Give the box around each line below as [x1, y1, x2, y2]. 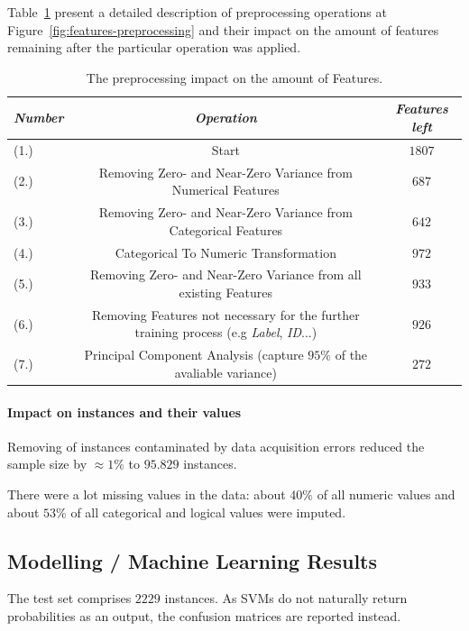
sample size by [7, 454, 87, 473]
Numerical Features [171, 180, 280, 199]
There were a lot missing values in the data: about [7, 484, 286, 503]
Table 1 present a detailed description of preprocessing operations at [7, 3, 387, 21]
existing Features [179, 282, 273, 301]
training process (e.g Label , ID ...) [134, 323, 317, 342]
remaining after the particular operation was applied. [7, 38, 301, 57]
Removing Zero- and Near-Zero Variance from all [90, 265, 362, 284]
